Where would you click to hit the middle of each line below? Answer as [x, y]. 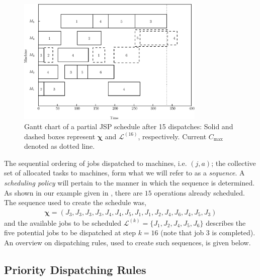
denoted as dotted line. [60, 146]
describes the [226, 222]
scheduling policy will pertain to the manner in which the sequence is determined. [129, 182]
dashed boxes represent [60, 136]
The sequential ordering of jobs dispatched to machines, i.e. [96, 163]
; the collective [234, 163]
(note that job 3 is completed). [208, 232]
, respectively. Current [172, 136]
